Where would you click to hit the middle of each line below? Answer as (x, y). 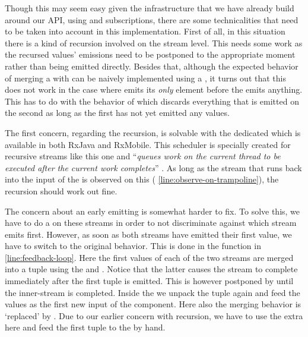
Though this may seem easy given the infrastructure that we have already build (150, 8)
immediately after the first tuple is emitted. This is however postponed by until (149, 281)
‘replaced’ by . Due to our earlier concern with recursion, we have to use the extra (154, 315)
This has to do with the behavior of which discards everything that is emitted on (152, 101)
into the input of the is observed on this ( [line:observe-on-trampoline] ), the (142, 179)
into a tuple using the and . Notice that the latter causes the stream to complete (151, 269)
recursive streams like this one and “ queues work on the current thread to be (143, 156)
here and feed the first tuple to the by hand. (85, 327)
